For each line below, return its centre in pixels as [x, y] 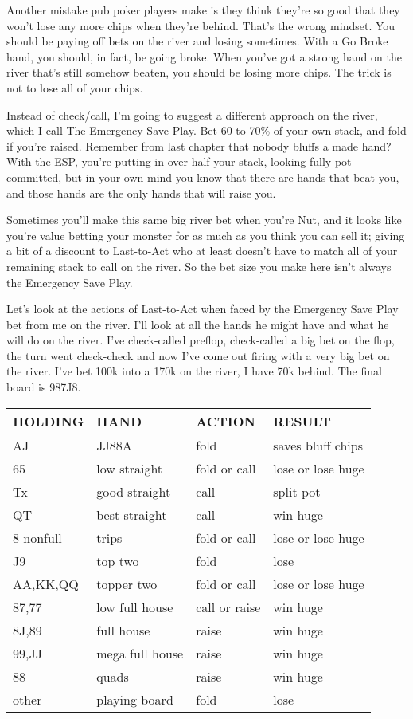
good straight [134, 491]
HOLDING [49, 421]
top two [118, 560]
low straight [130, 468]
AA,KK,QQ [46, 583]
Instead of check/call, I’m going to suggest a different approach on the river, [192, 114]
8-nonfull [37, 537]
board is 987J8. [44, 387]
